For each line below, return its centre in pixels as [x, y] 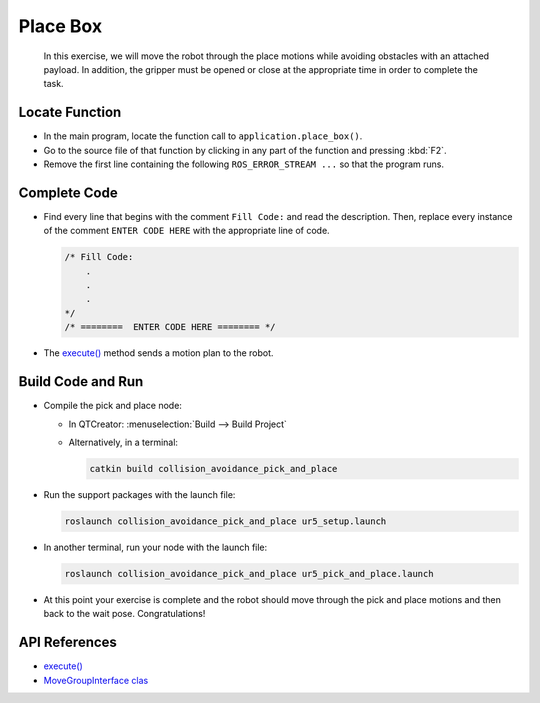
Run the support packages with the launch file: [139, 494]
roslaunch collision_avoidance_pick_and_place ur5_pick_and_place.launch [249, 573]
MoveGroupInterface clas [96, 680]
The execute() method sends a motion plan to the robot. [158, 353]
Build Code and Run [81, 381]
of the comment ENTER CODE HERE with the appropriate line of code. [186, 231]
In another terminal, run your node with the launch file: [155, 547]
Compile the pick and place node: [112, 406]
